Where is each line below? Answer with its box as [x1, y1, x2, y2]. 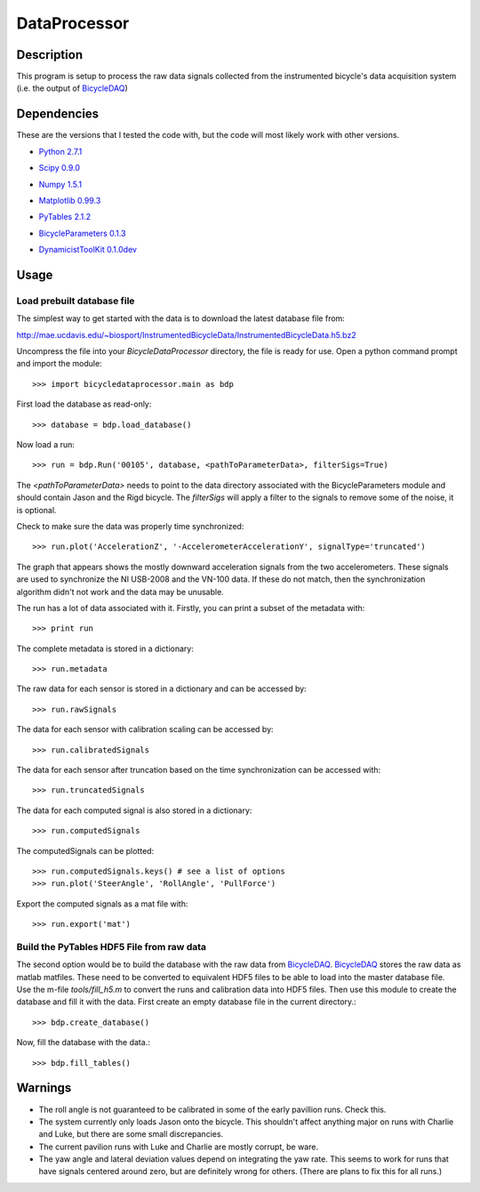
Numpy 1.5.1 [38, 179, 83, 189]
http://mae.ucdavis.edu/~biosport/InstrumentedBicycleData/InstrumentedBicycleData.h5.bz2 [16, 329, 356, 340]
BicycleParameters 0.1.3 [38, 228, 126, 238]
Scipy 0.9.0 [38, 163, 80, 173]
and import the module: [16, 358, 102, 369]
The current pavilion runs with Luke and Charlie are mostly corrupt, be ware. [38, 1141, 319, 1152]
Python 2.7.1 [38, 146, 83, 157]
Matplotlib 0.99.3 [38, 195, 101, 205]
